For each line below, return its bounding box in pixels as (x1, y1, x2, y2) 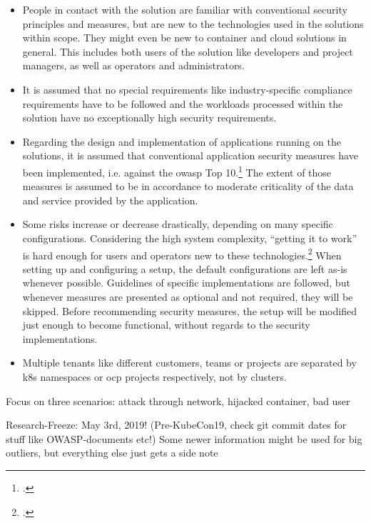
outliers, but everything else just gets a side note (6, 445, 218, 460)
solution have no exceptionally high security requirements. (22, 110, 277, 125)
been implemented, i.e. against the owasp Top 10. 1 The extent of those (22, 162, 332, 179)
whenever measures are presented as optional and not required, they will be (22, 289, 353, 304)
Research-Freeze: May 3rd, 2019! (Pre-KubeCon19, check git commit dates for (6, 417, 347, 432)
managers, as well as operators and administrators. (22, 58, 245, 73)
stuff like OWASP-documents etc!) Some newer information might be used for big (6, 431, 362, 446)
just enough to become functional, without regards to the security (22, 317, 310, 332)
